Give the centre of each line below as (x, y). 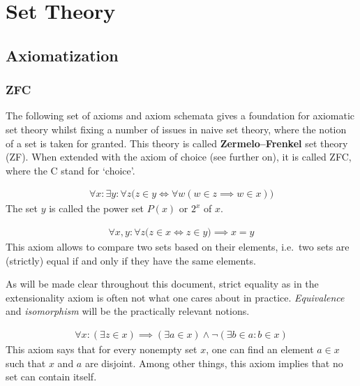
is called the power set (97, 208)
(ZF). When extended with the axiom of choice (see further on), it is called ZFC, (179, 157)
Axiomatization (62, 55)
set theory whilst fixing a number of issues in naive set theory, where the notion (176, 129)
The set (22, 208)
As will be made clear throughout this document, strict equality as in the (162, 284)
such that (26, 363)
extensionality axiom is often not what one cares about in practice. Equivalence (175, 297)
